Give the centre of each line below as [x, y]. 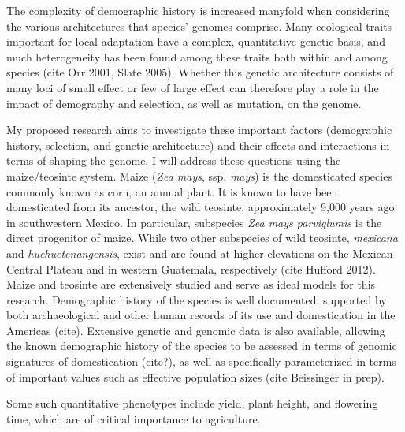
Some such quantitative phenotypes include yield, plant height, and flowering [192, 403]
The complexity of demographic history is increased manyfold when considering [198, 10]
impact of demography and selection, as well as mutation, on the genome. [184, 103]
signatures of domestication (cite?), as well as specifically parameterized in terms [201, 361]
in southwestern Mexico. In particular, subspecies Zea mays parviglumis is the [194, 222]
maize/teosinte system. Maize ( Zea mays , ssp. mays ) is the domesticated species [199, 175]
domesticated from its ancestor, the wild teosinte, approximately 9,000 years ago [201, 207]
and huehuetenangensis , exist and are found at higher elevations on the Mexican [200, 253]
